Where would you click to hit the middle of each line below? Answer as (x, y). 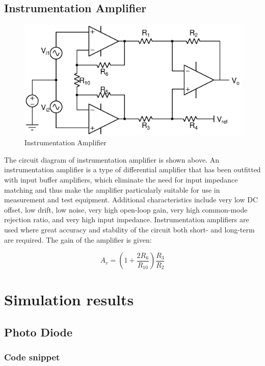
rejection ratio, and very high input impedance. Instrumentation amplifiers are (127, 219)
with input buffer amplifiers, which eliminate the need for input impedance (121, 179)
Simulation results (69, 299)
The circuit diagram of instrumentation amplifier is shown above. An (112, 159)
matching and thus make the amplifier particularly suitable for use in (112, 189)
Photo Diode (38, 332)
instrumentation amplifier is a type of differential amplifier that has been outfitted (132, 169)
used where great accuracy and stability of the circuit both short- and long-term (129, 229)
